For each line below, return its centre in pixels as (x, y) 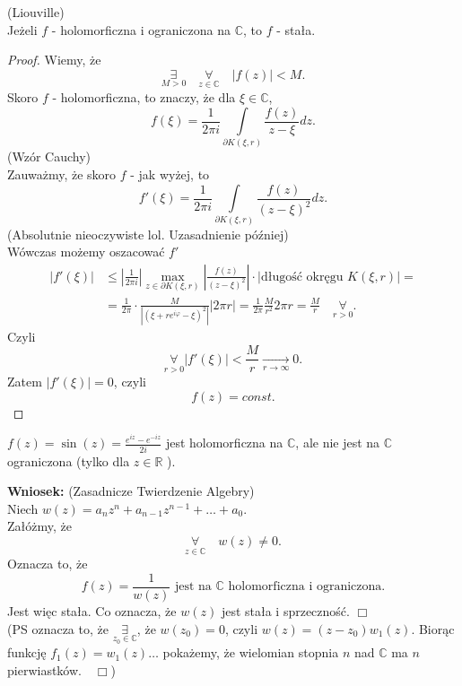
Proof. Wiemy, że (54, 60)
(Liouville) (36, 12)
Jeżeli (22, 29)
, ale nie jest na (338, 443)
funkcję (27, 652)
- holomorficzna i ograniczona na (141, 29)
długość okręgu (302, 277)
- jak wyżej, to (170, 174)
